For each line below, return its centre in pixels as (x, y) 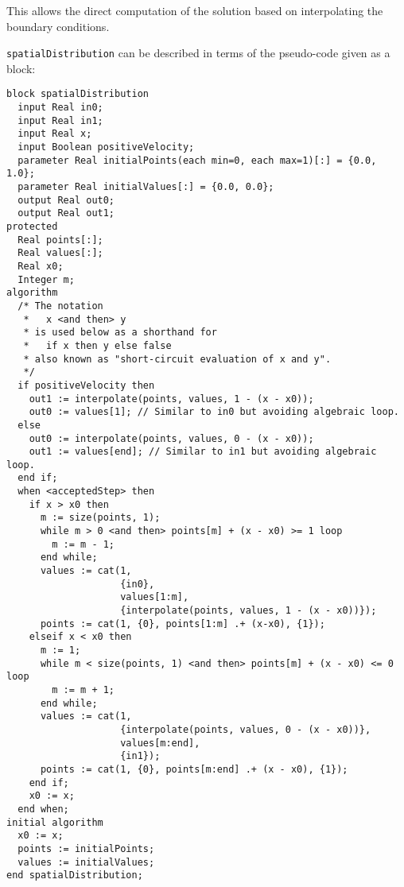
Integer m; (46, 279)
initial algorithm (55, 822)
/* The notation (60, 306)
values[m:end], (160, 743)
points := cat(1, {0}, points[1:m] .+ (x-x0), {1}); (183, 624)
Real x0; (41, 266)
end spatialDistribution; (75, 875)
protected (32, 227)
